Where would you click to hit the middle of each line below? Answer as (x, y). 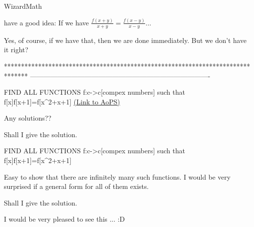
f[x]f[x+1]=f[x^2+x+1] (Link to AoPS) (62, 101)
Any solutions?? (28, 118)
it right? (16, 50)
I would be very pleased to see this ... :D (64, 219)
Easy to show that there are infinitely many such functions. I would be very (117, 176)
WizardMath (23, 6)
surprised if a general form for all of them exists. (76, 186)
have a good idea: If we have (46, 22)
